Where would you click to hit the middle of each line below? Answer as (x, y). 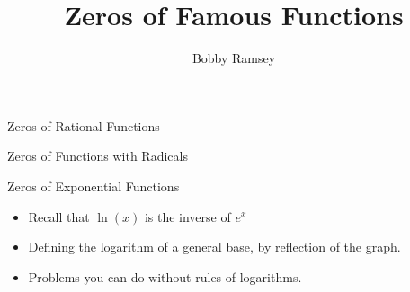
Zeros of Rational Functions (84, 125)
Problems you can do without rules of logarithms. (165, 276)
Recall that (59, 216)
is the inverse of (187, 216)
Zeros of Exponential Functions (94, 186)
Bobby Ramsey (234, 58)
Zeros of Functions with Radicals (98, 156)
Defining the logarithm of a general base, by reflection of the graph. (214, 247)
